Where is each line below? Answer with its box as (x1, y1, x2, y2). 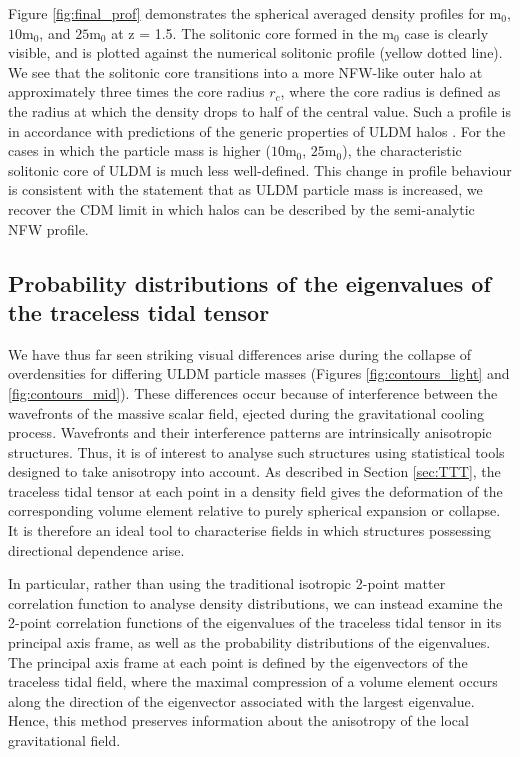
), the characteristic (342, 140, 462, 161)
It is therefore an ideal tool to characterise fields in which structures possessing (8, 520, 492, 541)
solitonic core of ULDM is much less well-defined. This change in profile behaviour (8, 159, 512, 180)
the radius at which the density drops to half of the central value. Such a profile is (8, 100, 511, 121)
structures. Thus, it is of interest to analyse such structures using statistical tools (8, 441, 505, 462)
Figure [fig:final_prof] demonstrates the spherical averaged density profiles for (8, 3, 485, 23)
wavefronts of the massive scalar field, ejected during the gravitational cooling (8, 402, 485, 423)
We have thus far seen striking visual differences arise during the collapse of (8, 343, 472, 364)
